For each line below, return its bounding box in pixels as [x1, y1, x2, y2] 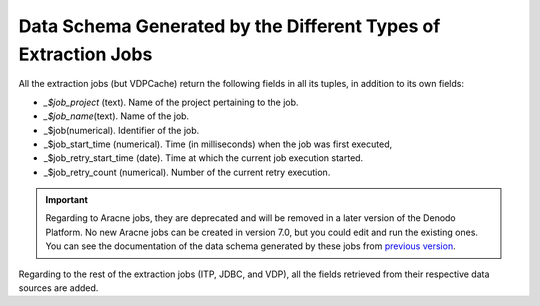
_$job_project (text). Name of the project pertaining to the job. [43, 96, 299, 108]
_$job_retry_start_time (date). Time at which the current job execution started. [43, 152, 364, 164]
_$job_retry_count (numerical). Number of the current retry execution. [43, 166, 331, 178]
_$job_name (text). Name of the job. [43, 110, 190, 122]
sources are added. [18, 282, 99, 294]
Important [45, 194, 89, 206]
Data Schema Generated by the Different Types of [18, 15, 441, 37]
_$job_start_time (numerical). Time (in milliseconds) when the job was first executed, [43, 138, 393, 150]
